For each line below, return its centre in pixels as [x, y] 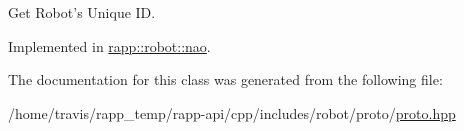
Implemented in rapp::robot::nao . [109, 45]
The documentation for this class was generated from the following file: [225, 79]
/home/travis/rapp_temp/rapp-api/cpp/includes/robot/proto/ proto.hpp [232, 112]
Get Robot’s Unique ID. [82, 12]
